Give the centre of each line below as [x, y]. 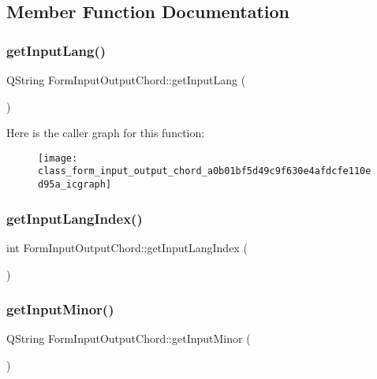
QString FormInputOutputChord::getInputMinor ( [129, 338]
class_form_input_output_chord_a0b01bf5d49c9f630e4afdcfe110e [205, 171]
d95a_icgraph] [75, 185]
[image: [58, 158]
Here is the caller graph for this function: [106, 133]
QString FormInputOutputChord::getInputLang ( [126, 80]
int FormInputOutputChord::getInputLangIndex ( [127, 247]
